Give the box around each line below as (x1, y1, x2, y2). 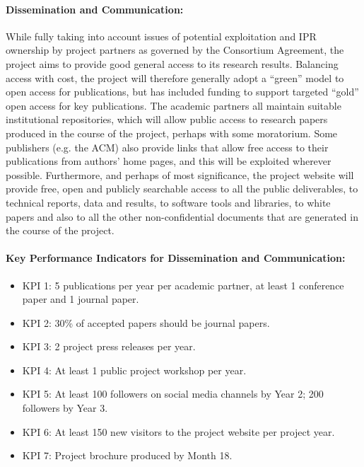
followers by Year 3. (22, 400, 108, 415)
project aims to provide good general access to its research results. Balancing (6, 56, 339, 71)
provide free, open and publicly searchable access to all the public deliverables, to (6, 181, 358, 196)
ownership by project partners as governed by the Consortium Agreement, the (6, 42, 344, 57)
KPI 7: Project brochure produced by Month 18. (22, 448, 233, 463)
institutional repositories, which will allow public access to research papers (6, 112, 328, 127)
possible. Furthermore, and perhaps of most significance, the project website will (6, 167, 354, 182)
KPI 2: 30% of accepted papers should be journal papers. (22, 315, 270, 330)
